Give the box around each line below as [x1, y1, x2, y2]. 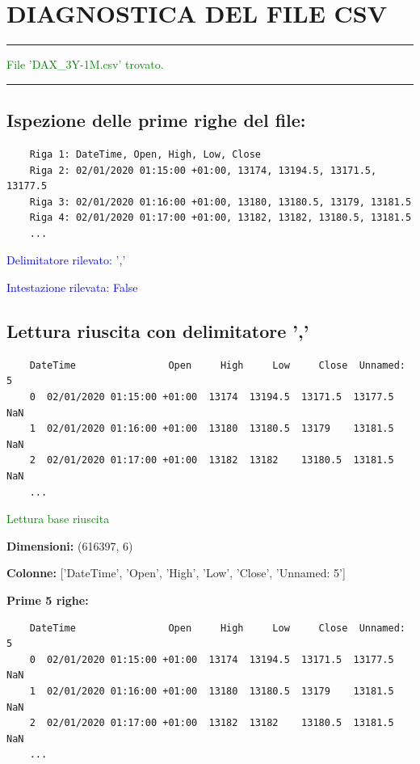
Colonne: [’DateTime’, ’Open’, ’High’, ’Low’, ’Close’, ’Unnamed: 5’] [6, 564, 346, 581]
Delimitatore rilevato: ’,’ [6, 251, 126, 268]
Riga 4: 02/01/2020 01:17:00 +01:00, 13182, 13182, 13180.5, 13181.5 [29, 212, 412, 224]
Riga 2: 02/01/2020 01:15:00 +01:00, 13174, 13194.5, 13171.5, [29, 164, 377, 176]
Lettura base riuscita [6, 510, 110, 527]
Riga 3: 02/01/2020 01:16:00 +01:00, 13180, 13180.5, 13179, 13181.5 [29, 196, 412, 208]
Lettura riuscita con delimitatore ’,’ [6, 319, 309, 344]
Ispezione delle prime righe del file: [6, 108, 306, 133]
